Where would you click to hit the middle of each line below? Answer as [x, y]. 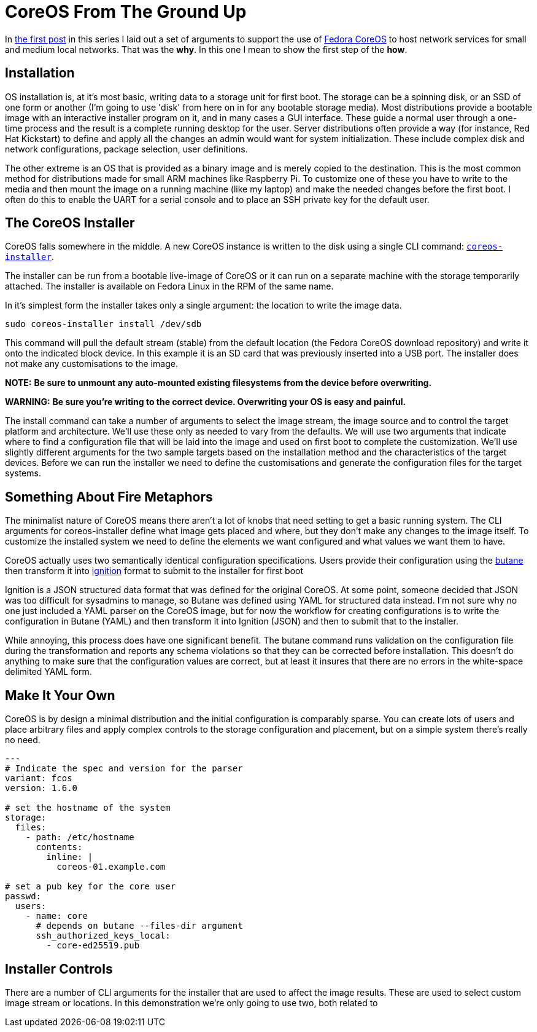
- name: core [56, 916]
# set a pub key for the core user [91, 887]
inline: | [70, 857]
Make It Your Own [60, 695]
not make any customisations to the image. [91, 364]
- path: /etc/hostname [80, 837]
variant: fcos [39, 778]
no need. [23, 740]
